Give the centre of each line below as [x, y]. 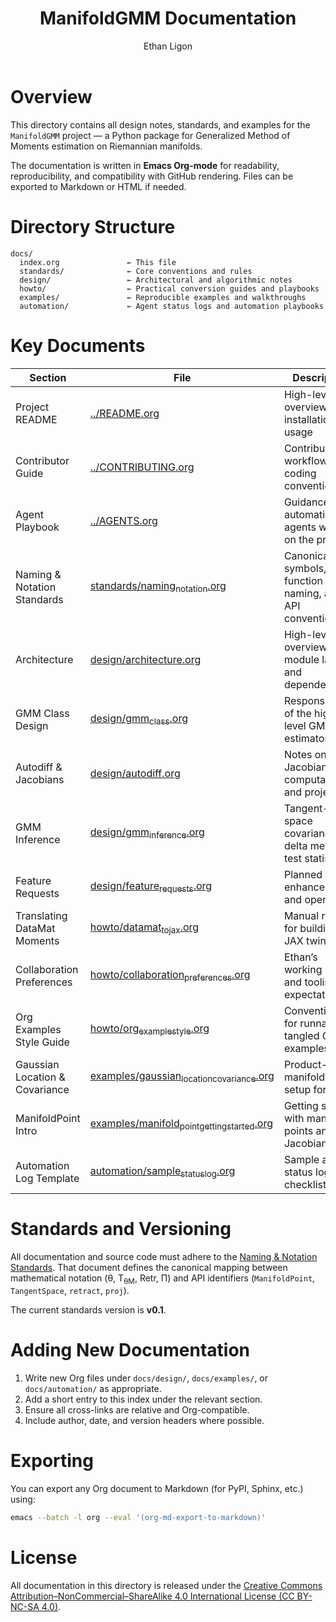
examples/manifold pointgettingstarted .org [181, 1124]
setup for [305, 1089]
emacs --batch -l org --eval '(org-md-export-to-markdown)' [138, 1518]
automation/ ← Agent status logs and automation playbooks [172, 306]
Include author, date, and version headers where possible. [144, 1421]
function [303, 580]
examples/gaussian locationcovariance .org [182, 1076]
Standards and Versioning [121, 1228]
